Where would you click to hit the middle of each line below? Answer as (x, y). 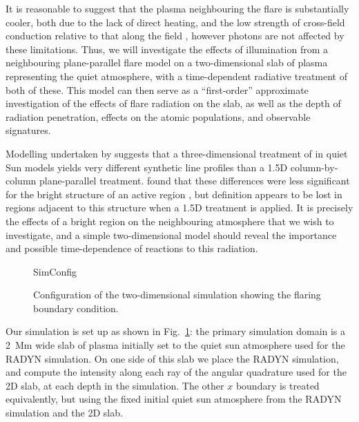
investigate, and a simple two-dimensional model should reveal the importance (171, 234)
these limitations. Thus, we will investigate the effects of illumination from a (167, 49)
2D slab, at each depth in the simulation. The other (115, 385)
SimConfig (55, 271)
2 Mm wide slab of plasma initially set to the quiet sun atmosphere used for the (175, 345)
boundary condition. (76, 308)
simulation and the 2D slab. (64, 413)
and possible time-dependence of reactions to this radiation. (132, 248)
